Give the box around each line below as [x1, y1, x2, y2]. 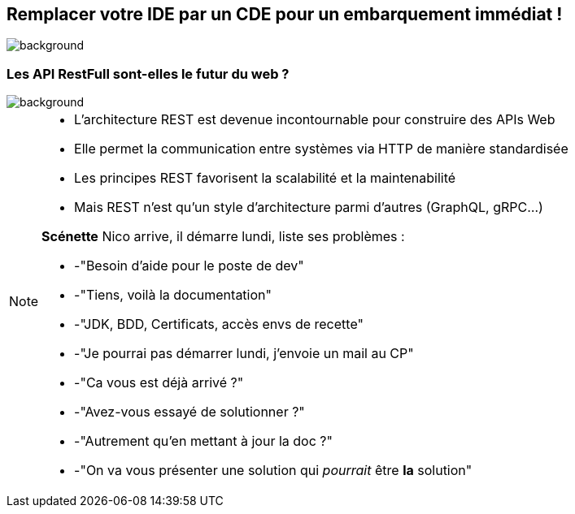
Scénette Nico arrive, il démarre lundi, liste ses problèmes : [41, 228, 405, 245]
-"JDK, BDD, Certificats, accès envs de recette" [74, 316, 364, 333]
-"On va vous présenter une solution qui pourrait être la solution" [74, 462, 473, 479]
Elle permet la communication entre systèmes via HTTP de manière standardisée [74, 140, 568, 158]
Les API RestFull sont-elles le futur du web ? [7, 65, 290, 82]
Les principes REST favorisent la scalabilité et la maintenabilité [74, 170, 456, 187]
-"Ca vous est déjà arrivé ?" [74, 374, 244, 391]
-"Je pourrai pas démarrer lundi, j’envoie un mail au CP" [74, 345, 414, 362]
